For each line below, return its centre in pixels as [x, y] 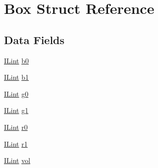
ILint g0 [16, 93]
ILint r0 [16, 127]
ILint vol [17, 160]
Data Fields [34, 39]
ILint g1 [16, 110]
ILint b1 [17, 77]
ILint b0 [17, 60]
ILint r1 [16, 143]
